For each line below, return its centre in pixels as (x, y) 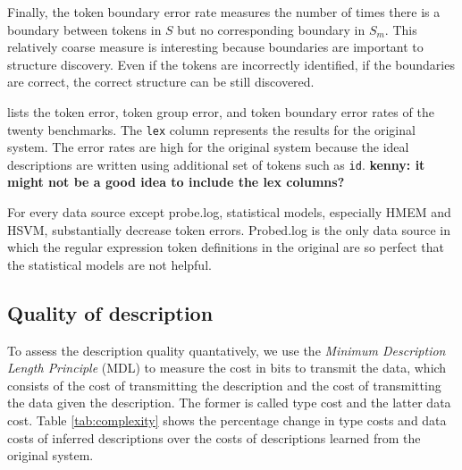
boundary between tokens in (84, 29)
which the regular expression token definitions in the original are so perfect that (226, 247)
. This (401, 29)
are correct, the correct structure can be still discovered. (161, 82)
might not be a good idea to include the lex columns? (176, 182)
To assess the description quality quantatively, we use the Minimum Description (227, 350)
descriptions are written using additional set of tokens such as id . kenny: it (216, 164)
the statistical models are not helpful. (109, 264)
